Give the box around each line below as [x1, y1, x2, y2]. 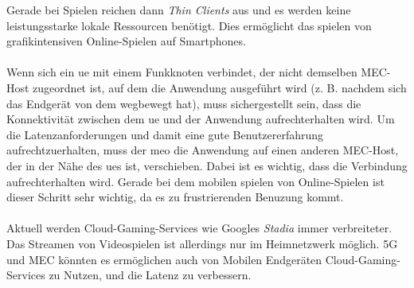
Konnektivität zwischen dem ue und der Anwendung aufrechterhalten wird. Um [6, 111, 395, 127]
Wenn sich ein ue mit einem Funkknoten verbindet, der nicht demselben [6, 64, 357, 80]
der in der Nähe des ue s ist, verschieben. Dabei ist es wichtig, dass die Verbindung [6, 157, 408, 173]
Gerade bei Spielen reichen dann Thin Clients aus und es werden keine [6, 2, 351, 18]
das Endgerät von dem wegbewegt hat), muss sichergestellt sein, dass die [6, 95, 361, 111]
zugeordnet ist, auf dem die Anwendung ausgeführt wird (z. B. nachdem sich [33, 79, 407, 95]
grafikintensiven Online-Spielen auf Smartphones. [6, 33, 246, 49]
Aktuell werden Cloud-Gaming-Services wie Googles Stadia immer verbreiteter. [6, 220, 393, 236]
